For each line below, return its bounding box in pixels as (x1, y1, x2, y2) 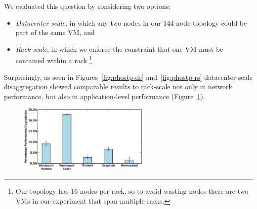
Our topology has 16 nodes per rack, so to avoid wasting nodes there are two (15, 186, 249, 196)
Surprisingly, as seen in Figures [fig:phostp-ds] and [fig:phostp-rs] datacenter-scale (4, 71, 253, 82)
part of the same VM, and (15, 27, 95, 37)
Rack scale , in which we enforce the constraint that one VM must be (15, 43, 223, 54)
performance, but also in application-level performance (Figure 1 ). (4, 91, 205, 101)
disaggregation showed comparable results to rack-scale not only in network (4, 81, 232, 92)
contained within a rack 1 (15, 54, 92, 66)
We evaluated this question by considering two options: (4, 1, 171, 11)
